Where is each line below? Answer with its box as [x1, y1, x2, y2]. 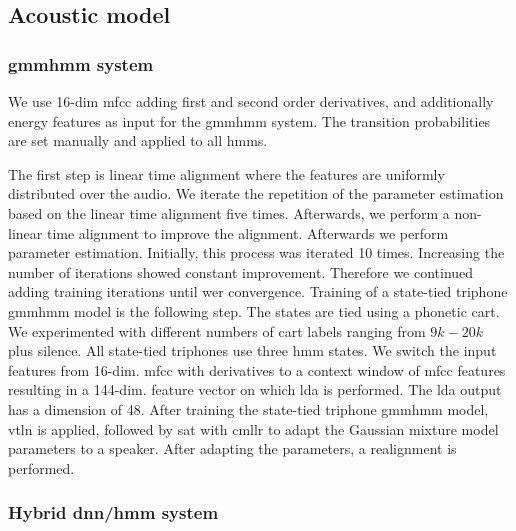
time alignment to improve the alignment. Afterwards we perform [46, 222, 449, 243]
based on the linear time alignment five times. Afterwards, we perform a [8, 202, 450, 223]
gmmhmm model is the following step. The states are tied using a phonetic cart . [8, 300, 500, 321]
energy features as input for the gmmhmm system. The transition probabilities [8, 110, 491, 131]
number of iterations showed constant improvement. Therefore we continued [8, 261, 474, 282]
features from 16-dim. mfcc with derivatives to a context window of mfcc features [8, 359, 506, 380]
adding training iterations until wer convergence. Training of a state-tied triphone [8, 281, 508, 302]
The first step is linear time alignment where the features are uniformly [8, 163, 445, 184]
